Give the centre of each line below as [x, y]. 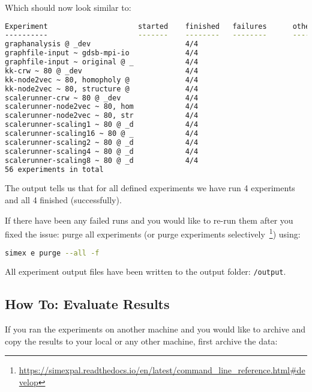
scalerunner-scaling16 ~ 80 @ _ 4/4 [102, 134]
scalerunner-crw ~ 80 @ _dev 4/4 [102, 98]
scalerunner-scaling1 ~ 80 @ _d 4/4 [102, 125]
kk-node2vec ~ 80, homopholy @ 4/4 [102, 80]
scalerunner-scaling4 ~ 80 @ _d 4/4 [102, 151]
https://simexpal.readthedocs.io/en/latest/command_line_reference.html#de [162, 370]
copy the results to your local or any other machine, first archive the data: [141, 341]
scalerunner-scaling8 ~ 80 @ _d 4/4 [102, 160]
